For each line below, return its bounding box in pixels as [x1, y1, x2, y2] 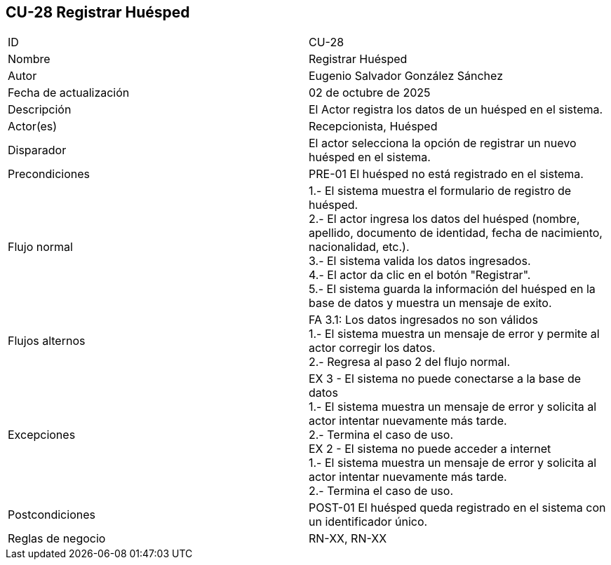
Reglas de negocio [8, 531, 106, 546]
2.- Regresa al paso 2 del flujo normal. [309, 355, 511, 369]
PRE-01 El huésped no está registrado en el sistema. [309, 167, 584, 182]
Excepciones [8, 428, 76, 442]
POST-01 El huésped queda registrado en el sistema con [309, 501, 606, 515]
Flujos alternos [8, 334, 86, 348]
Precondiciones [8, 167, 90, 182]
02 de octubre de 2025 [309, 86, 431, 100]
